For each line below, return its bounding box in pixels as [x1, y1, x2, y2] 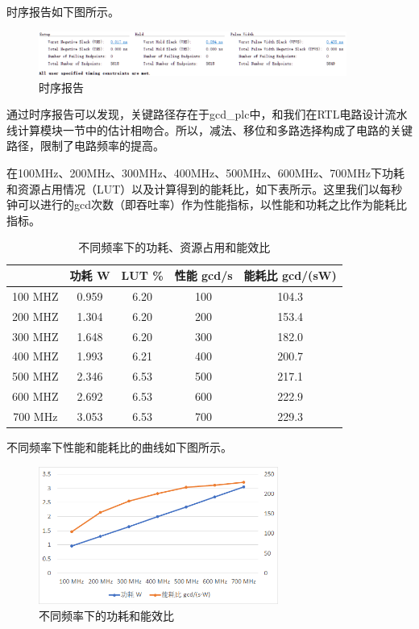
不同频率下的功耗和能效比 [39, 606, 174, 623]
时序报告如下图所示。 [6, 3, 119, 19]
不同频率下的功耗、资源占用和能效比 [78, 239, 271, 256]
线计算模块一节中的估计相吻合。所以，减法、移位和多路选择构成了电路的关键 [6, 121, 413, 138]
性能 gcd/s [174, 267, 233, 284]
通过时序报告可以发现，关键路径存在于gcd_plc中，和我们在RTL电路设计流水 [6, 106, 408, 123]
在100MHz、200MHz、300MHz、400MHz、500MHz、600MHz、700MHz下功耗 [6, 165, 404, 181]
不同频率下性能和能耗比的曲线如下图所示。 [6, 439, 232, 456]
